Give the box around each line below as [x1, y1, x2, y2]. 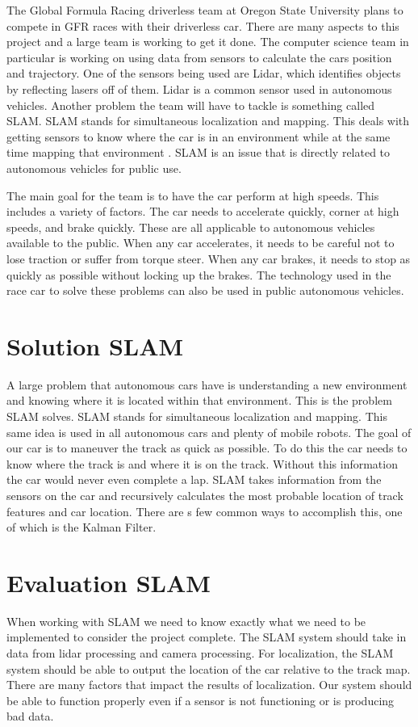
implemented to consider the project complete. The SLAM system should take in [6, 628, 407, 645]
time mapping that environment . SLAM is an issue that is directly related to [6, 144, 391, 161]
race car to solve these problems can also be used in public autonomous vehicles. [6, 282, 404, 299]
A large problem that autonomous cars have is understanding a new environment [6, 376, 408, 393]
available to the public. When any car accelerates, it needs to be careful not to [6, 234, 395, 251]
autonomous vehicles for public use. [6, 159, 182, 176]
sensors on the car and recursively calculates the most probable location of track [6, 486, 403, 503]
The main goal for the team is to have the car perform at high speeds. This [6, 187, 379, 204]
